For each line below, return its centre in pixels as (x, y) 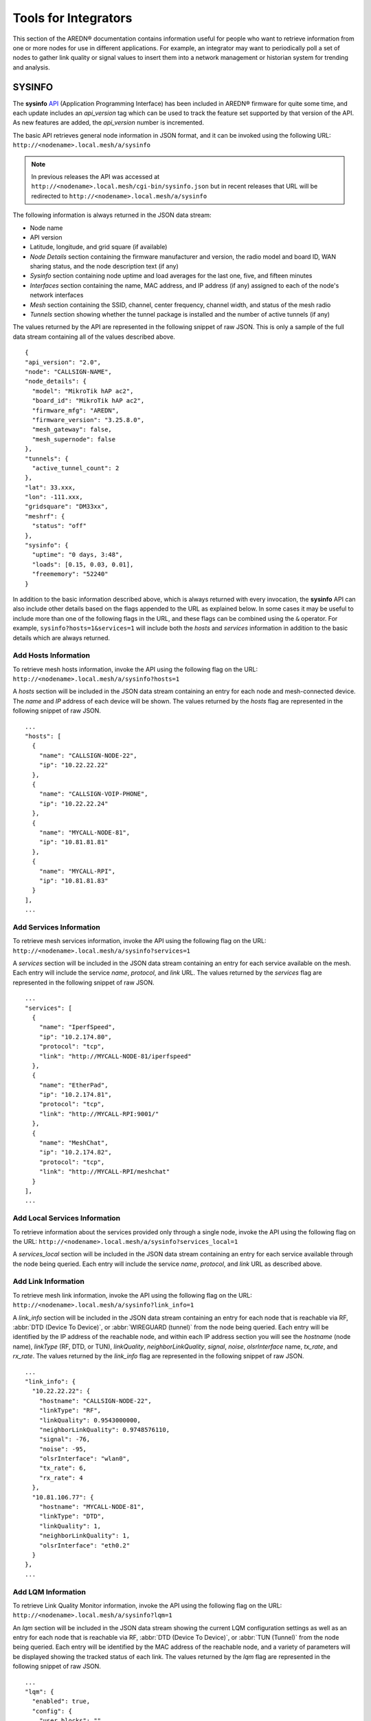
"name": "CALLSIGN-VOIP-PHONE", (93, 794)
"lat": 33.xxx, (50, 487)
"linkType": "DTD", (72, 1517)
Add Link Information (49, 1282)
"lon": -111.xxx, (54, 497)
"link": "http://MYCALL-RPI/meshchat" (104, 1172)
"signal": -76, (65, 1439)
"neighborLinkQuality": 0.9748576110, (104, 1429)
